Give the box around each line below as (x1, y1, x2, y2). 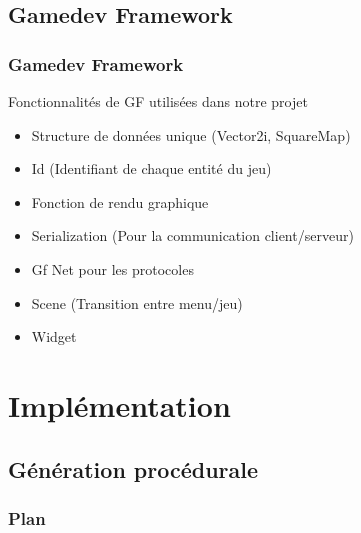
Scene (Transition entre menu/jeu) (31, 292, 243, 313)
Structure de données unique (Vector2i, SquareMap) (31, 124, 351, 145)
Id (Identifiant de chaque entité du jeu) (31, 158, 272, 179)
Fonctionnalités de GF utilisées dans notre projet (8, 91, 308, 111)
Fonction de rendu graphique (31, 191, 209, 212)
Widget (31, 326, 77, 347)
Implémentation (8, 384, 231, 425)
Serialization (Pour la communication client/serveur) (31, 225, 354, 246)
